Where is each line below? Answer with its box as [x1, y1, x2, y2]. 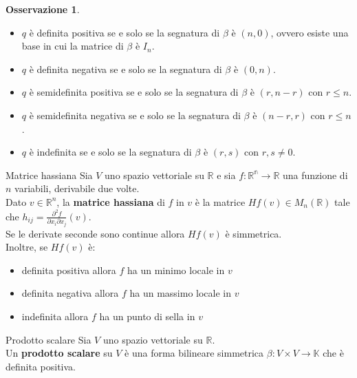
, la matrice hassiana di [56, 194, 165, 209]
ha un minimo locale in [127, 262, 225, 277]
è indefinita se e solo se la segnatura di [29, 145, 192, 159]
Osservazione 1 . [6, 2, 80, 16]
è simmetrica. [225, 226, 282, 240]
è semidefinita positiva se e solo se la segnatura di [29, 85, 239, 99]
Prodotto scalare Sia [6, 332, 91, 346]
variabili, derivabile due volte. [14, 181, 140, 196]
